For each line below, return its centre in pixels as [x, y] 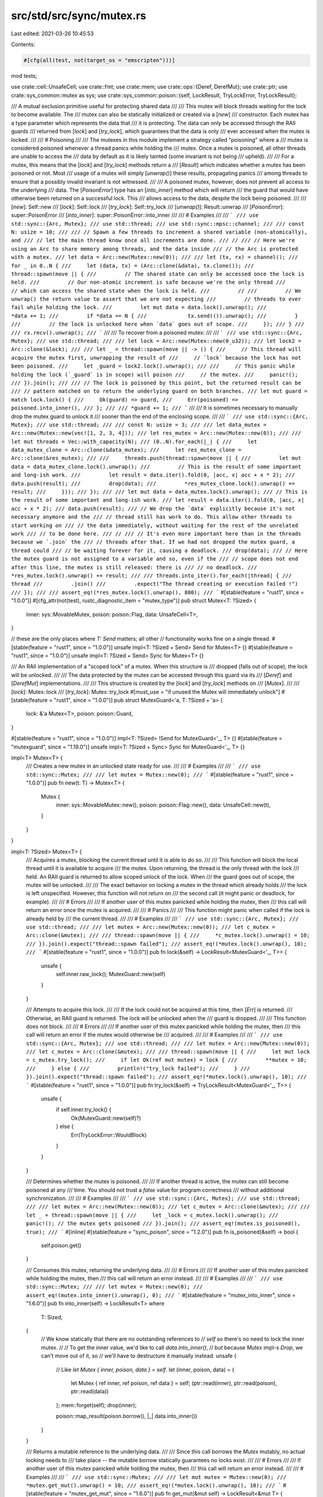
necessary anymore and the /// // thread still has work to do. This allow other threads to [152, 517]
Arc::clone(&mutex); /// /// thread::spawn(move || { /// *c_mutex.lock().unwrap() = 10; [168, 935]
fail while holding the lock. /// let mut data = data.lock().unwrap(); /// [139, 307]
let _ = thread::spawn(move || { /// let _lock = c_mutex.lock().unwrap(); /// [152, 1215]
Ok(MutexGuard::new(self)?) [106, 1118]
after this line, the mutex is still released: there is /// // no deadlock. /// [134, 567]
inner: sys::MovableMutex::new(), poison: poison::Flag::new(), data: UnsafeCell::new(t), [163, 805]
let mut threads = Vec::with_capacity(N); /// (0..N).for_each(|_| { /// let [134, 441]
